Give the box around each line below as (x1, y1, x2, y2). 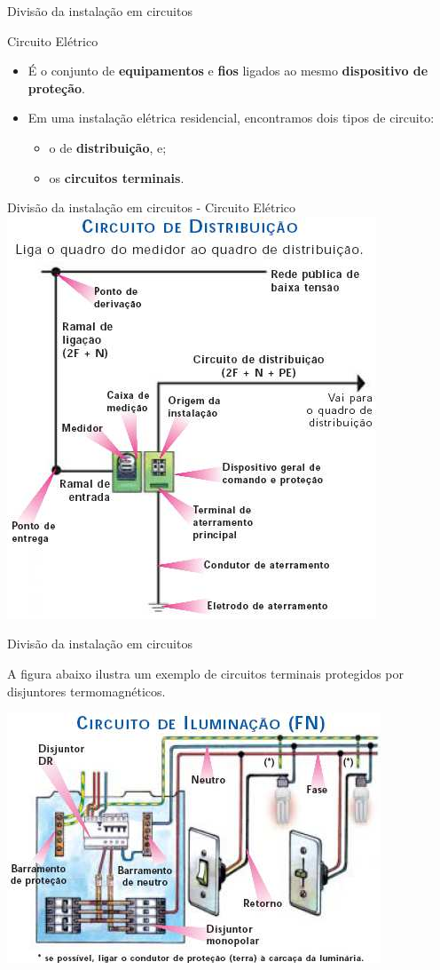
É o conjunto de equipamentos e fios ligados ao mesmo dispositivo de (27, 61, 428, 80)
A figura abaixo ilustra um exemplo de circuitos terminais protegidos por (7, 664, 405, 682)
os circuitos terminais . (49, 168, 185, 187)
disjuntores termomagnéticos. (7, 681, 166, 700)
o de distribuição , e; (49, 138, 167, 156)
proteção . (27, 78, 86, 97)
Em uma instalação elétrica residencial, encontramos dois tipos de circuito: (27, 108, 435, 127)
